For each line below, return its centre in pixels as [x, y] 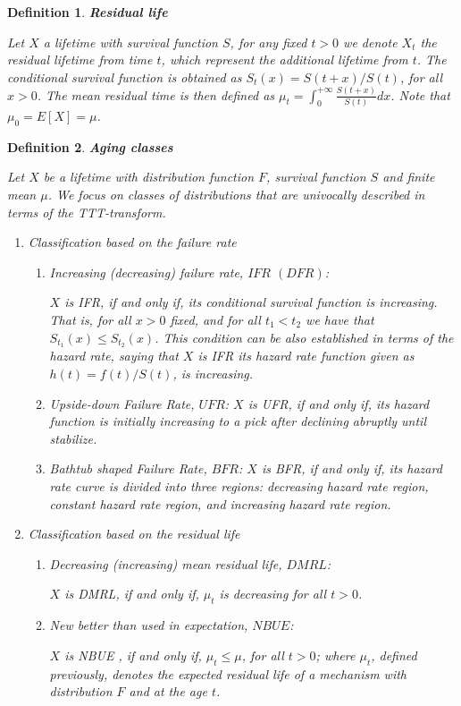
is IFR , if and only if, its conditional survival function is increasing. [251, 302]
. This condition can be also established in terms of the [304, 337]
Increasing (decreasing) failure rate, [147, 272]
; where [335, 655]
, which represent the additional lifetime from [285, 60]
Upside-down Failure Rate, [122, 403]
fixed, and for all [215, 319]
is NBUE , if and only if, [133, 655]
